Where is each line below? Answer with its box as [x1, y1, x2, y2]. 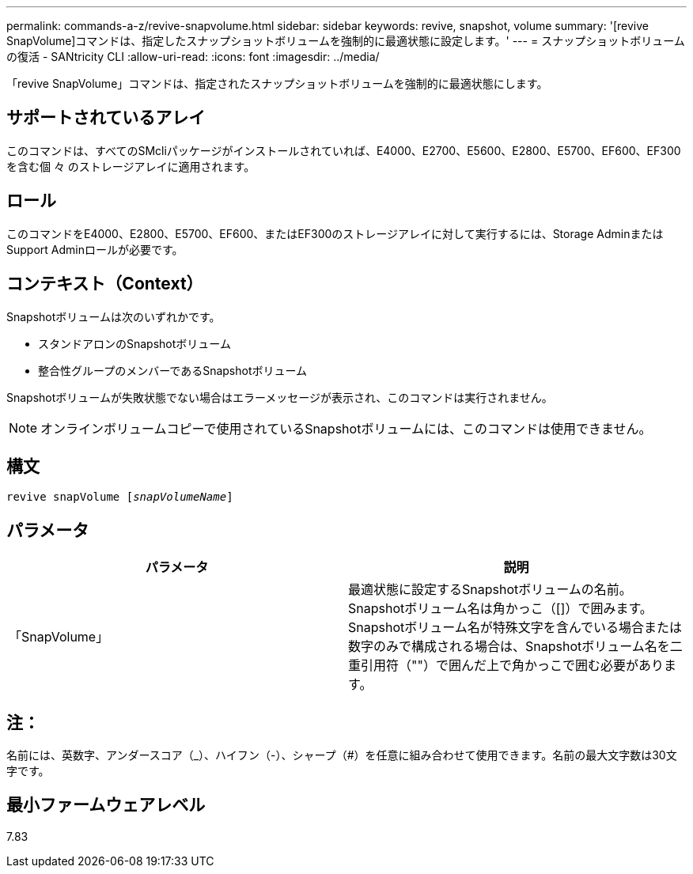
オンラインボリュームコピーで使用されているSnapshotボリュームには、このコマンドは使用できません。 [40, 420, 652, 437]
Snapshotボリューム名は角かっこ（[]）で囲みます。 [348, 600, 653, 617]
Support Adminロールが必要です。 [6, 242, 184, 256]
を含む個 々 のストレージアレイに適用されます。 [6, 159, 256, 173]
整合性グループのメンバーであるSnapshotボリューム [38, 363, 308, 377]
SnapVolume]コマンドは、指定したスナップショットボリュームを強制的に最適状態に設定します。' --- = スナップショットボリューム [6, 34, 685, 47]
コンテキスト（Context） [6, 274, 203, 294]
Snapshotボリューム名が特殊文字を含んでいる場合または [348, 619, 682, 636]
